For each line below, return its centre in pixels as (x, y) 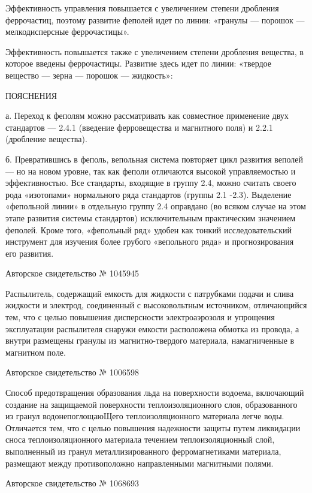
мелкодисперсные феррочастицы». (67, 31)
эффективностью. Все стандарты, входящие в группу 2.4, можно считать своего (151, 183)
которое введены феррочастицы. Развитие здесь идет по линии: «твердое (138, 63)
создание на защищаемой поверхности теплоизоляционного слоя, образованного (152, 404)
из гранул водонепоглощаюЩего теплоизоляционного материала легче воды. (145, 416)
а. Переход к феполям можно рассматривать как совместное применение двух (147, 115)
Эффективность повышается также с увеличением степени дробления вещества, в (155, 51)
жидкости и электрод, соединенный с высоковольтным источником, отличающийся (156, 305)
